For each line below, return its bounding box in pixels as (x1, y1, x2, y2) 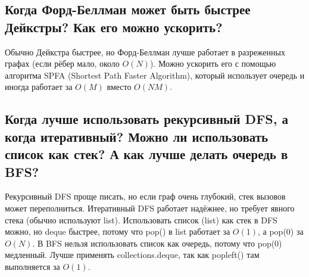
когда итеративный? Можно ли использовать (5, 127, 269, 145)
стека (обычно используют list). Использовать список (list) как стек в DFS (5, 213, 277, 226)
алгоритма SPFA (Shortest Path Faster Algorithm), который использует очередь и (5, 69, 305, 81)
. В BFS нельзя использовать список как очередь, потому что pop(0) (32, 236, 282, 249)
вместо (107, 80, 132, 93)
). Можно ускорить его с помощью (149, 57, 276, 70)
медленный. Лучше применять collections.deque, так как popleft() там (5, 248, 260, 261)
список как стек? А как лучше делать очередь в (5, 145, 288, 163)
